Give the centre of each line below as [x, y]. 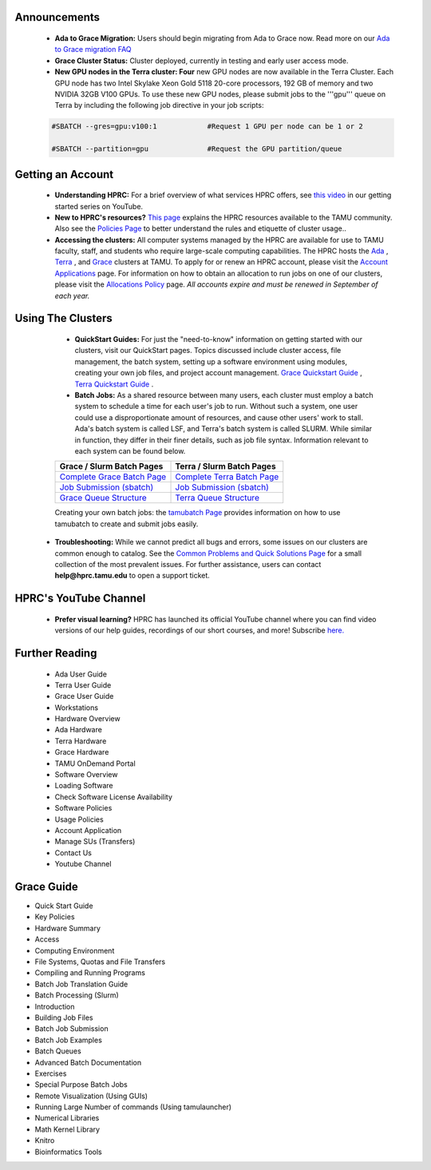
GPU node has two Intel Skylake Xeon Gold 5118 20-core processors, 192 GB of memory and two [214, 83]
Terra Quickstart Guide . [114, 384]
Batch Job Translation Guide [81, 984]
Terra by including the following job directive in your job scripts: [159, 105]
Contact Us [73, 853]
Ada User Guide [81, 674]
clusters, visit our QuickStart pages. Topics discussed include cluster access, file [208, 351]
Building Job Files [64, 1017]
